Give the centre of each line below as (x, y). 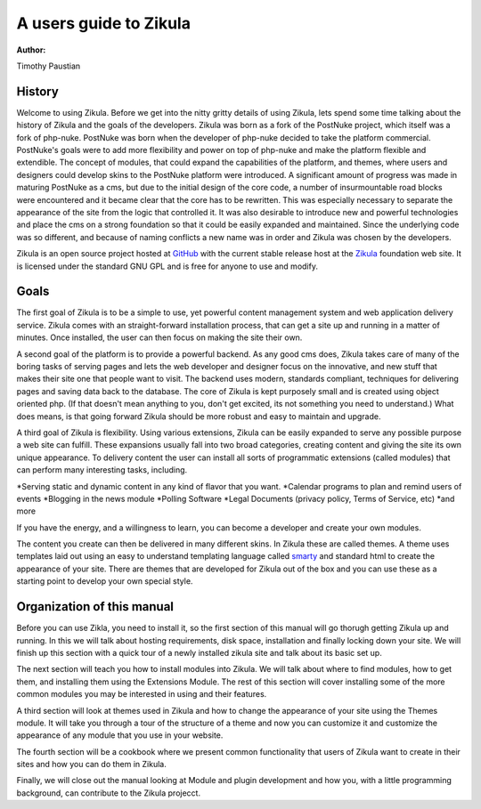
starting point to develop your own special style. (105, 581)
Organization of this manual (95, 607)
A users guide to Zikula (104, 23)
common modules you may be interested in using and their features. (142, 694)
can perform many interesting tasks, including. (102, 470)
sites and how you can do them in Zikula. (91, 765)
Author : (31, 50)
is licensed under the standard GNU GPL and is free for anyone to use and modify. (167, 266)
